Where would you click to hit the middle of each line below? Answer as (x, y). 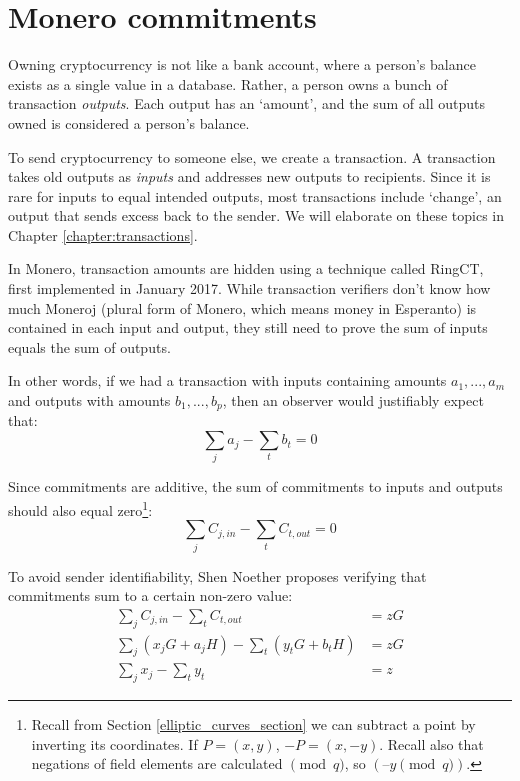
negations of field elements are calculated (157, 763)
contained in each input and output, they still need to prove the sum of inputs (248, 327)
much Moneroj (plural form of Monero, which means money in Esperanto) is (242, 307)
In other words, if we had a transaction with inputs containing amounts (227, 380)
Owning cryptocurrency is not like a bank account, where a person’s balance (242, 64)
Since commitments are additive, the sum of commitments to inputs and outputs (255, 486)
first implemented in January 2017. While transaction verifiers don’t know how (249, 288)
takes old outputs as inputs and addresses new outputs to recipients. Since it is (249, 176)
